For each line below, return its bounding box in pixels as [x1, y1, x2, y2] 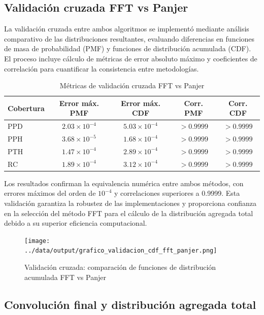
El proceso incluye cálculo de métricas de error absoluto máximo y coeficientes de [4, 53, 257, 63]
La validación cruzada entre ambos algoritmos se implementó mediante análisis [4, 23, 249, 34]
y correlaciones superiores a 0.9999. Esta [114, 188, 240, 198]
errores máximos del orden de [4, 188, 96, 198]
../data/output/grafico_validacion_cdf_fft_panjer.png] [24, 247, 217, 255]
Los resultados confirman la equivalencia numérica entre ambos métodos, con [4, 178, 244, 188]
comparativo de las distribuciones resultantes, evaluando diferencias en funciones [4, 33, 255, 44]
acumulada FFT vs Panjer [24, 271, 106, 282]
